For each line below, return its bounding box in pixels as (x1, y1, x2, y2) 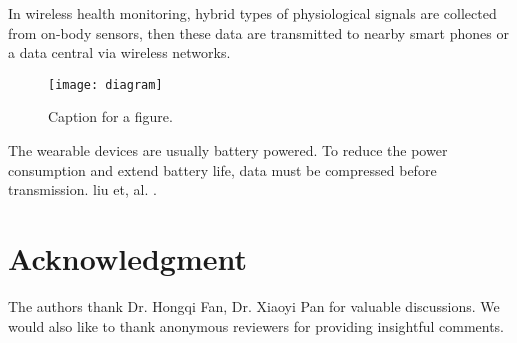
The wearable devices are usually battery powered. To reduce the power (8, 140, 448, 161)
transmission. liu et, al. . (8, 179, 157, 200)
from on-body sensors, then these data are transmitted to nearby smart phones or (8, 22, 509, 43)
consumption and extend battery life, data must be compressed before (8, 159, 437, 180)
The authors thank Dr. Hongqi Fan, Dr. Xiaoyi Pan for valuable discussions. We (8, 295, 500, 316)
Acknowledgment (8, 238, 247, 278)
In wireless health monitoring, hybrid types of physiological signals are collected (8, 3, 497, 23)
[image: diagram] (48, 77, 163, 92)
